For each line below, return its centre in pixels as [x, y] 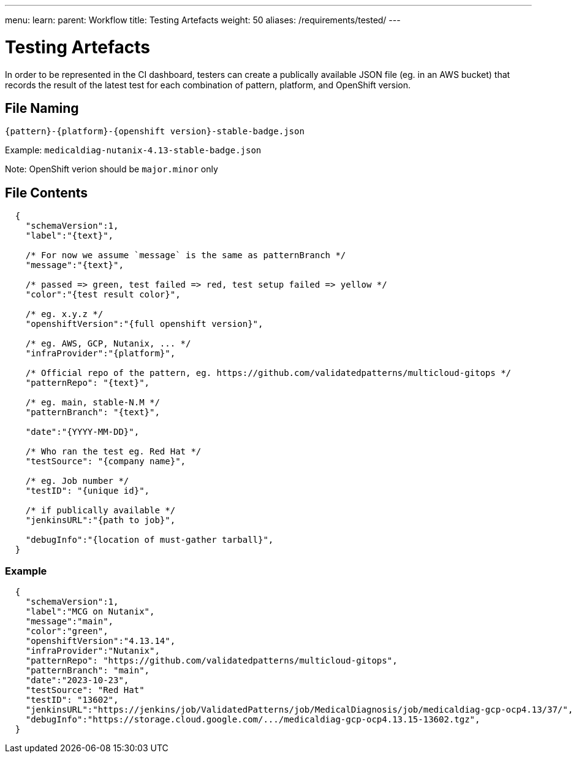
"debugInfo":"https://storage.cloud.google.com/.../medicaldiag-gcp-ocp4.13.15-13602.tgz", [253, 719]
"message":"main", [70, 621]
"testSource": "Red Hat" [85, 690]
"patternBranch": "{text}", [93, 412]
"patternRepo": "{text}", [88, 383]
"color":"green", [67, 631]
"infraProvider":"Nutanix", [93, 650]
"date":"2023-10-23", [77, 680]
